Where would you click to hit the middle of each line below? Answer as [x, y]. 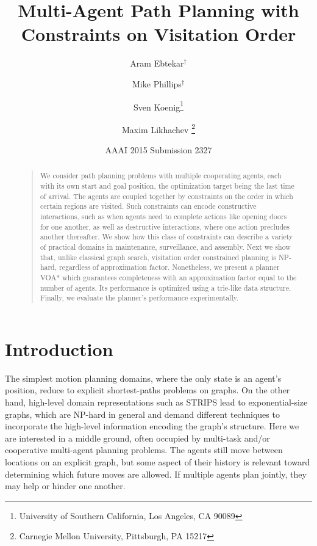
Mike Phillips [157, 83]
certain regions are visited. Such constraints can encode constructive [148, 206]
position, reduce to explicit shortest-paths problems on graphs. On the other [148, 390]
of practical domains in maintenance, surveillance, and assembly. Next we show [165, 246]
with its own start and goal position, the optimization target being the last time [167, 186]
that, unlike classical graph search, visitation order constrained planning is [158, 257]
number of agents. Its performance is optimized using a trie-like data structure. [166, 287]
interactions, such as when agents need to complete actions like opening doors [163, 217]
